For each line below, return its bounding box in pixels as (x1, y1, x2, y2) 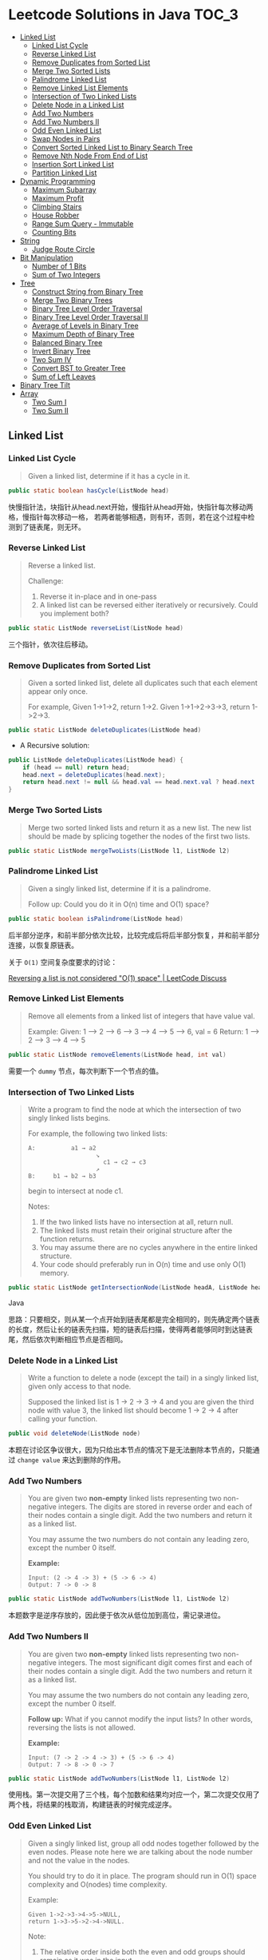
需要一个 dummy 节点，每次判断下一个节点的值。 (8, 1066, 164, 1076)
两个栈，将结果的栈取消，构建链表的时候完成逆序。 (8, 1800, 176, 1810)
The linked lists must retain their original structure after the (39, 1225, 233, 1236)
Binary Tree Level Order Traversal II (31, 312, 148, 321)
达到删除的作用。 (69, 1455, 125, 1464)
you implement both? (39, 608, 109, 618)
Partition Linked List (31, 168, 97, 177)
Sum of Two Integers (31, 269, 101, 279)
